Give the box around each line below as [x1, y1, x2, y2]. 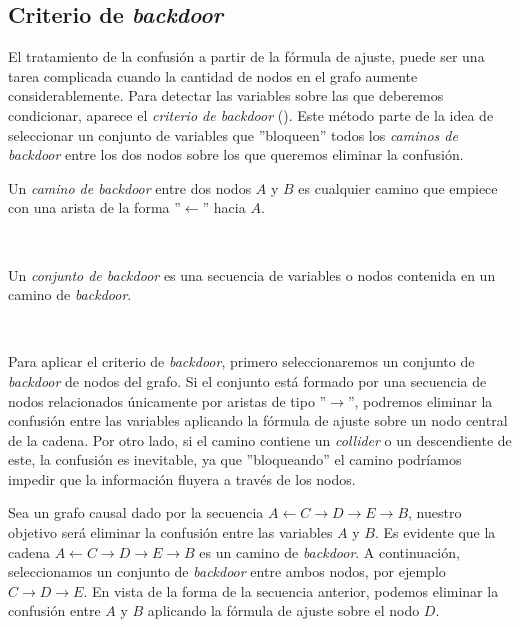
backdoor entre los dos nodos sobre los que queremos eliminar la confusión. [8, 144, 464, 165]
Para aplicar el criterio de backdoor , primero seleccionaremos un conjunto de [8, 351, 475, 372]
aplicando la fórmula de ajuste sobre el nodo [147, 600, 420, 621]
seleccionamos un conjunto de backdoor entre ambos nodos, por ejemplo [8, 561, 446, 582]
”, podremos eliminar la [347, 390, 493, 411]
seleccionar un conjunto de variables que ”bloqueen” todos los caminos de [8, 124, 458, 145]
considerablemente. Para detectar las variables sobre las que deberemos [8, 85, 444, 106]
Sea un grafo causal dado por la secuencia [8, 502, 264, 523]
